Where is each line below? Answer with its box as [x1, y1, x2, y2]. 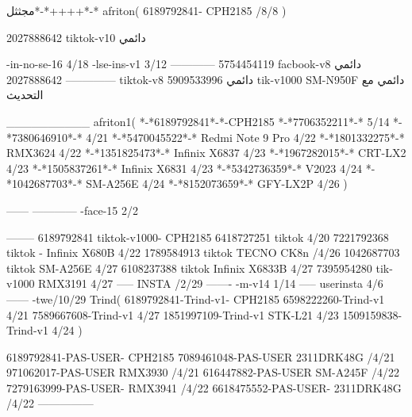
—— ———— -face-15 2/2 [6, 201, 139, 218]
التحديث [6, 86, 44, 103]
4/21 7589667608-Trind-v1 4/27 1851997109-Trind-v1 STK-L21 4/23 [6, 306, 339, 323]
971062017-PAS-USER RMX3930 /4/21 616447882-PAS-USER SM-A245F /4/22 [6, 364, 400, 381]
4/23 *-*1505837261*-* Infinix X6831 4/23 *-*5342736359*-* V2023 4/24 [6, 159, 362, 176]
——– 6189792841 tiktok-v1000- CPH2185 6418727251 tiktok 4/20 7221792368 [6, 228, 389, 245]
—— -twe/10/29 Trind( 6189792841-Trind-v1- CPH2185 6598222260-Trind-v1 [6, 290, 385, 307]
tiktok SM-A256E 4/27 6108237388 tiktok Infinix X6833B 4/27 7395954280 [6, 259, 372, 276]
